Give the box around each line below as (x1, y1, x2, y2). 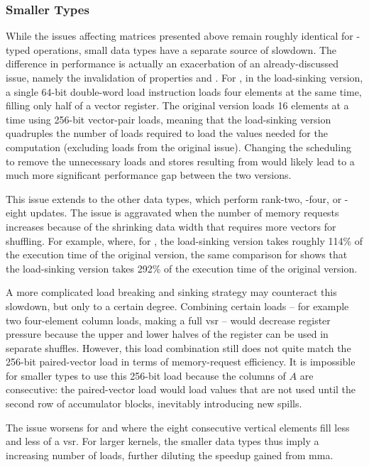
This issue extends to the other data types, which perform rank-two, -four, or (6, 191, 342, 206)
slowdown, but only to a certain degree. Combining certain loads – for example (6, 298, 349, 313)
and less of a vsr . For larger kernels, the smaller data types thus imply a (6, 434, 319, 449)
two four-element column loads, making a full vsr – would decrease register (6, 312, 331, 327)
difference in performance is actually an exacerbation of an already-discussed (6, 56, 339, 71)
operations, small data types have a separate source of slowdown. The (33, 42, 337, 57)
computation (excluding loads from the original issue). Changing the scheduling (6, 139, 351, 154)
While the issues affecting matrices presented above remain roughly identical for (6, 28, 353, 43)
